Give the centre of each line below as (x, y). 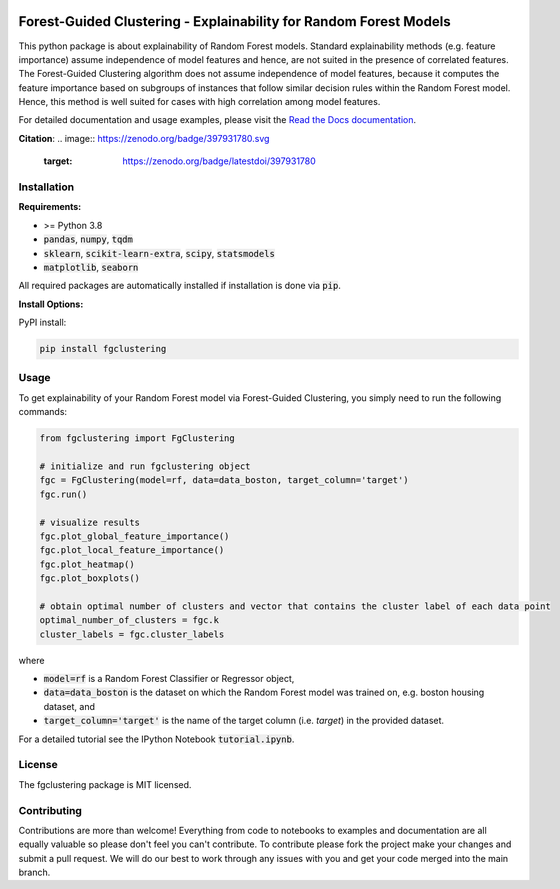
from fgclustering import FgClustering (137, 438)
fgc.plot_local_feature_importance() (132, 550)
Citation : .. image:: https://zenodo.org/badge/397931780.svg (144, 138)
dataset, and (69, 706)
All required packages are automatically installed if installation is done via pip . (180, 286)
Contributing (50, 810)
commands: (43, 412)
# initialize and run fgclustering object (145, 466)
